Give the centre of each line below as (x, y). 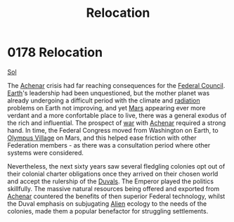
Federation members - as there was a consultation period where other (109, 145)
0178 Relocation (55, 52)
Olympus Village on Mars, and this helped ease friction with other (102, 138)
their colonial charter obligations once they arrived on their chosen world (113, 174)
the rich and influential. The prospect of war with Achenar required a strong (117, 123)
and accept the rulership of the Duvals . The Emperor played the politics (111, 181)
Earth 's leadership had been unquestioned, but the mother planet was (109, 93)
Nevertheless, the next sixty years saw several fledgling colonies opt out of (116, 166)
